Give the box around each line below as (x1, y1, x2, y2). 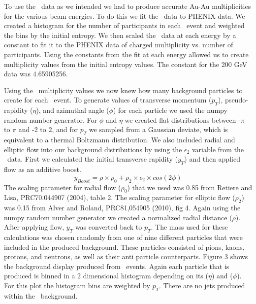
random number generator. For (4, 114, 97, 125)
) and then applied (184, 154, 240, 164)
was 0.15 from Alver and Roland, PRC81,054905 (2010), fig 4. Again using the (4, 203, 241, 213)
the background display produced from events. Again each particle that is (4, 261, 229, 271)
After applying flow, (4, 222, 64, 232)
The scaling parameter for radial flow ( (4, 182, 121, 192)
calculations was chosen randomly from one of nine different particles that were (4, 232, 243, 242)
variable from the (192, 144, 244, 154)
